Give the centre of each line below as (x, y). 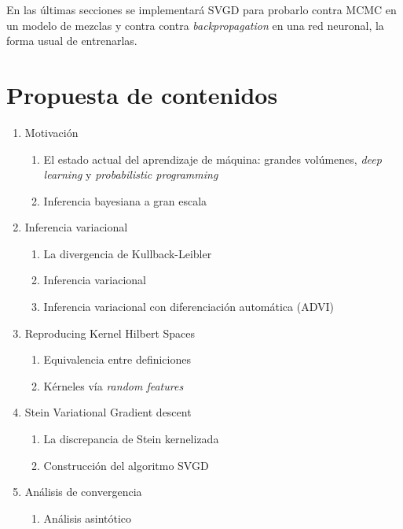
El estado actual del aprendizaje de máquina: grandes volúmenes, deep (212, 159)
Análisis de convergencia (83, 492)
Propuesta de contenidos (142, 94)
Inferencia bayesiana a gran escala (125, 200)
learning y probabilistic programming (131, 174)
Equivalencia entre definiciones (117, 359)
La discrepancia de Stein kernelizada (131, 439)
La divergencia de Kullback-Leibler (128, 253)
